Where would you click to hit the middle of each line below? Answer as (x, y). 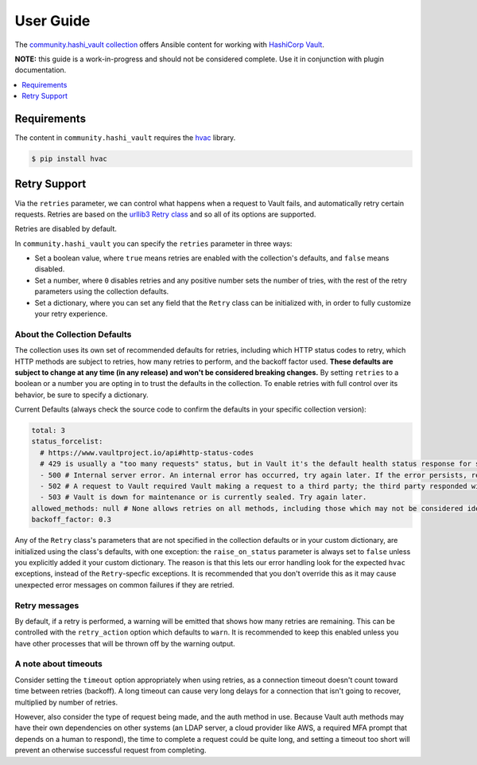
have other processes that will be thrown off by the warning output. (125, 643)
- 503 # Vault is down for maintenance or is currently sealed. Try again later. (204, 497)
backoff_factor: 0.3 (71, 520)
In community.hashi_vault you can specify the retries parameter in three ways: (153, 244)
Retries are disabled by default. (66, 229)
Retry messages (47, 605)
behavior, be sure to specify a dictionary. (81, 395)
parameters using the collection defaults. (102, 291)
